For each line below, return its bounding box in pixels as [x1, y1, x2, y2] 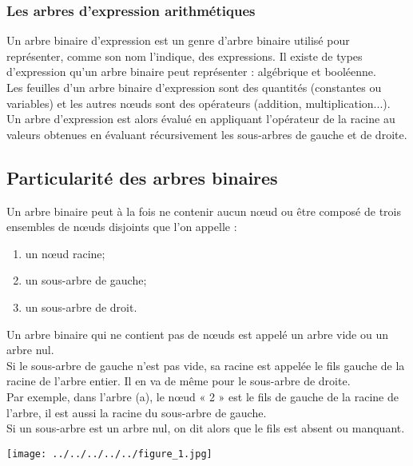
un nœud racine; [25, 245, 105, 261]
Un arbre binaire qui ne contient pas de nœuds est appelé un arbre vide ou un [6, 325, 389, 342]
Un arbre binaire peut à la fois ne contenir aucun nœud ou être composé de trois [6, 202, 401, 219]
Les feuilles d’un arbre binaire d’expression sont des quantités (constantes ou [6, 79, 382, 95]
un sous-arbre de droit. [25, 298, 137, 315]
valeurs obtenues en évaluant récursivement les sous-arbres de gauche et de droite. [6, 125, 407, 142]
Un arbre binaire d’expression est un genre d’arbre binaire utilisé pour [6, 32, 350, 49]
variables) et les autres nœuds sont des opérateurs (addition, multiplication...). [6, 94, 391, 111]
